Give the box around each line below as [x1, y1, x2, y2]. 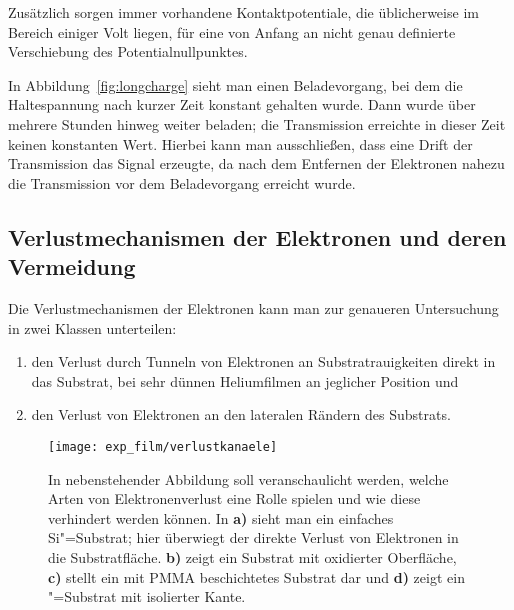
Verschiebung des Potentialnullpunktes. [8, 41, 248, 62]
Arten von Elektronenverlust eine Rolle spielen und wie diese [48, 488, 421, 509]
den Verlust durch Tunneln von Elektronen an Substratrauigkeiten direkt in [31, 351, 496, 372]
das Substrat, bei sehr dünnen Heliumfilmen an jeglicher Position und [31, 370, 459, 391]
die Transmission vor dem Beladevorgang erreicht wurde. [8, 172, 356, 193]
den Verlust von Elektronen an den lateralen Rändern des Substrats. [31, 404, 451, 425]
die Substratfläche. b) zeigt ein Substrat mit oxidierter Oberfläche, [48, 546, 457, 567]
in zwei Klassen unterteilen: [8, 317, 177, 338]
